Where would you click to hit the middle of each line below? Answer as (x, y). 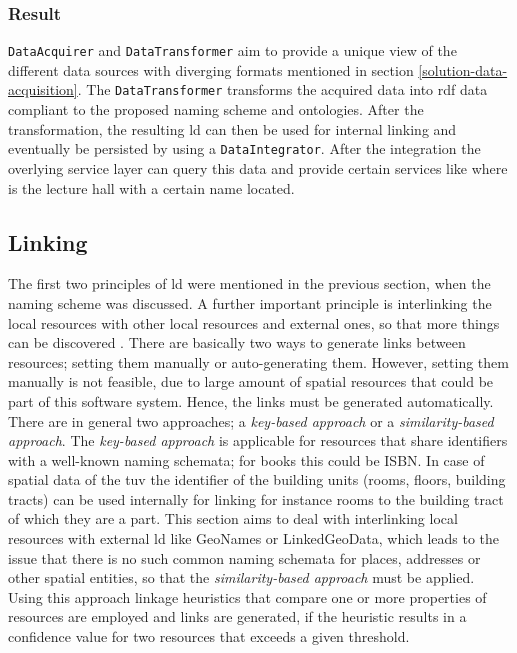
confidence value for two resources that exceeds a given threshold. (209, 636)
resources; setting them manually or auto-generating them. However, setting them (258, 361)
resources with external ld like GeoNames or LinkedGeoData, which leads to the (254, 538)
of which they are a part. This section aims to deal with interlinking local (233, 518)
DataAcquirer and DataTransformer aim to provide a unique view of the (232, 50)
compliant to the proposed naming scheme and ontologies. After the (216, 109)
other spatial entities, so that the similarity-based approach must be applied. (241, 577)
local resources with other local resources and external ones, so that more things (254, 322)
